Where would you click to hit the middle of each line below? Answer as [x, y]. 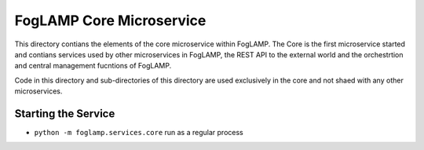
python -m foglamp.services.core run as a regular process [139, 133]
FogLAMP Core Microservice [110, 20]
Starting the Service [65, 113]
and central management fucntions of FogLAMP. [93, 66]
